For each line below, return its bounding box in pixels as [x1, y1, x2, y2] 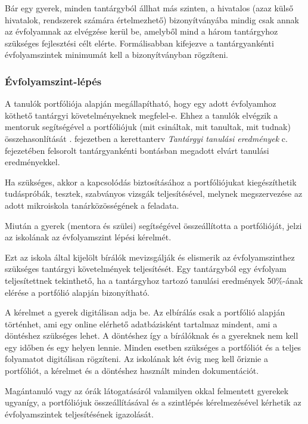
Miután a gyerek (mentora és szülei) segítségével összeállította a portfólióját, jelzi [5, 219, 302, 231]
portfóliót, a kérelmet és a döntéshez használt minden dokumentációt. [5, 364, 259, 377]
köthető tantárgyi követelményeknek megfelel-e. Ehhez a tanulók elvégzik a [5, 109, 278, 121]
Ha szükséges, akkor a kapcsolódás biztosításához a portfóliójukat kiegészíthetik [5, 175, 297, 188]
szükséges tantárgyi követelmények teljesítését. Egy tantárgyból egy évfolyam [5, 262, 287, 275]
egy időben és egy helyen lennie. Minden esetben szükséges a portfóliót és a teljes [5, 341, 301, 353]
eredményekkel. [5, 156, 60, 168]
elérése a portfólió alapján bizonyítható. [5, 286, 150, 298]
